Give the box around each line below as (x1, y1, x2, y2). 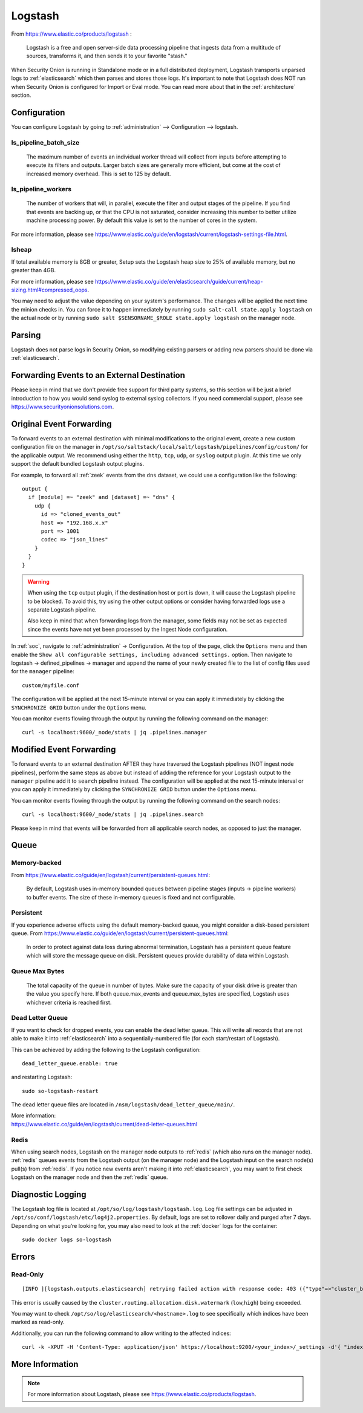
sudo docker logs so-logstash (22, 1236, 112, 1243)
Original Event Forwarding (11, 419, 112, 429)
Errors (11, 1252, 36, 1262)
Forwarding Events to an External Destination (11, 370, 186, 380)
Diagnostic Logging (11, 1189, 87, 1199)
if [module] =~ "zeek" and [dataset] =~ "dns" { (28, 494, 175, 501)
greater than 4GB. (11, 267, 56, 274)
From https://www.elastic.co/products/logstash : (11, 30, 132, 38)
